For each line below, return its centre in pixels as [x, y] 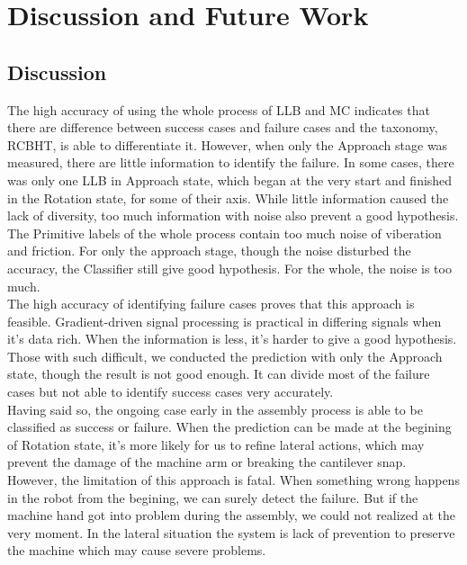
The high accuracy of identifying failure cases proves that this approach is [211, 304]
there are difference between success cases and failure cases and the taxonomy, [223, 127]
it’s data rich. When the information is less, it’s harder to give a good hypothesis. [232, 339]
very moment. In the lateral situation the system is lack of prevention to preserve [231, 532]
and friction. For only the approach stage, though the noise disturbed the [209, 251]
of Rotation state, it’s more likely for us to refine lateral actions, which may [216, 444]
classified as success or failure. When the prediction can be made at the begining [229, 427]
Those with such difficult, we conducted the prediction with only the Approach [225, 356]
